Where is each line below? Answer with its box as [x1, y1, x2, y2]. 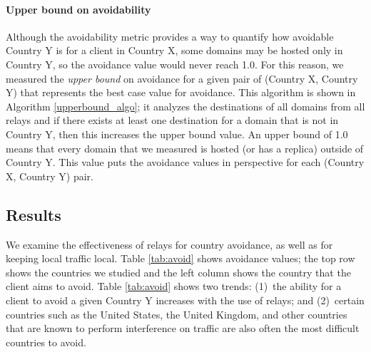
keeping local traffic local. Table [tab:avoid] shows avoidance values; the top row [6, 251, 355, 266]
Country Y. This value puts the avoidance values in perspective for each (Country [6, 155, 365, 170]
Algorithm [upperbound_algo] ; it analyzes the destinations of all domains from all [6, 98, 365, 113]
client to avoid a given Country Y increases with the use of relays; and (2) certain [6, 292, 365, 307]
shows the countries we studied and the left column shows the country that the [6, 264, 351, 279]
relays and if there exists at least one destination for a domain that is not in [6, 113, 339, 128]
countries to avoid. [6, 334, 86, 349]
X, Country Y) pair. [6, 168, 93, 183]
